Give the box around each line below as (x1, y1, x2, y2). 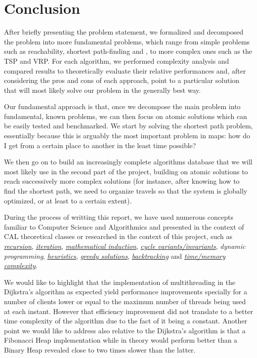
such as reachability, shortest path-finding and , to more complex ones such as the (4, 46, 252, 56)
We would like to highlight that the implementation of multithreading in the (4, 277, 235, 287)
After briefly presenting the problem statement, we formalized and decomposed (4, 27, 244, 37)
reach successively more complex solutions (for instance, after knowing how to (4, 176, 240, 186)
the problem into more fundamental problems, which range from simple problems (4, 36, 250, 46)
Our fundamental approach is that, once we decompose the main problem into (4, 101, 241, 112)
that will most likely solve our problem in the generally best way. (4, 84, 201, 95)
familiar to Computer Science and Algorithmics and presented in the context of (4, 221, 244, 232)
